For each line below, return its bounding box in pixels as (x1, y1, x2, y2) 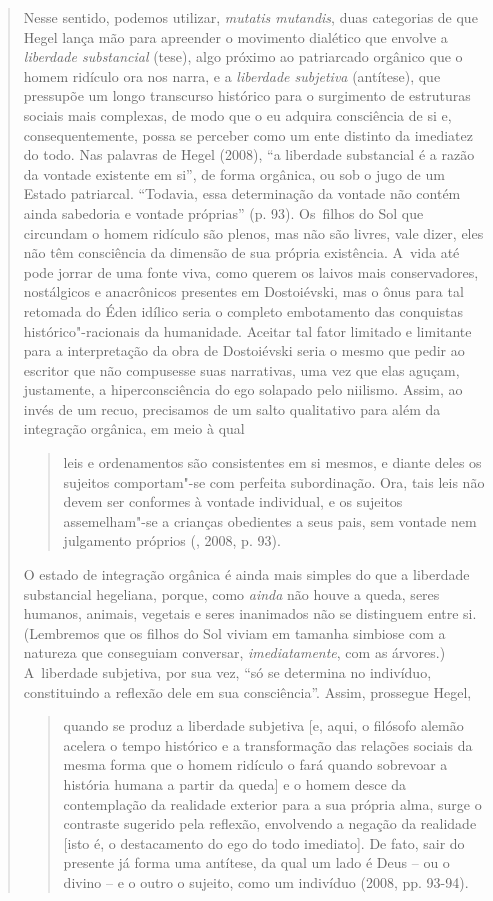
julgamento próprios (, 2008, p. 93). (63, 530, 281, 551)
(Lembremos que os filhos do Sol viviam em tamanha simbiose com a (23, 622, 446, 643)
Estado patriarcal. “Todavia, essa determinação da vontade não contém (23, 183, 461, 204)
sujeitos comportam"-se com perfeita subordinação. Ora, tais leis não (63, 471, 485, 492)
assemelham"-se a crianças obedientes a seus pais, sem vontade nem (63, 510, 477, 531)
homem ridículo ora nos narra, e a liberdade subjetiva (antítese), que (23, 65, 441, 86)
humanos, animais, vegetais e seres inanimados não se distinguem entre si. (23, 603, 477, 624)
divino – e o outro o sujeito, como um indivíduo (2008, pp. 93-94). (63, 871, 469, 892)
